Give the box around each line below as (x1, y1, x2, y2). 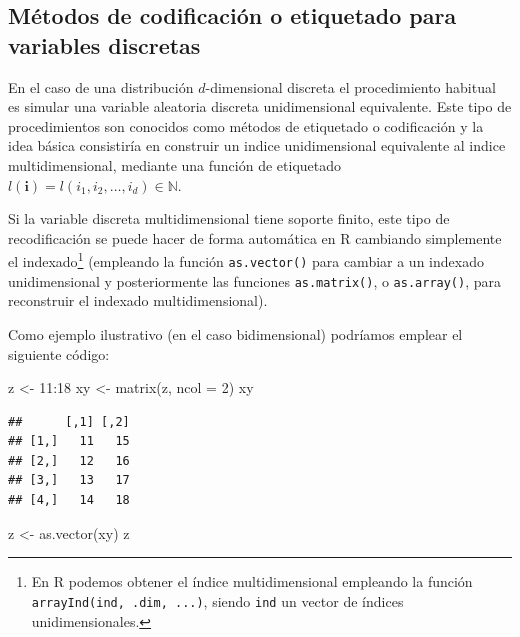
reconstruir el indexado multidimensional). (8, 290, 268, 311)
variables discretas (8, 29, 201, 60)
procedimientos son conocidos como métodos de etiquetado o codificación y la (8, 115, 484, 136)
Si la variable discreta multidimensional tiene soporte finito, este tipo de (8, 208, 450, 229)
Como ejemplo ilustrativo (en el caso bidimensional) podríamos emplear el (8, 323, 463, 344)
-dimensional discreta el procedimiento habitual (205, 76, 496, 97)
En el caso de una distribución (8, 76, 194, 97)
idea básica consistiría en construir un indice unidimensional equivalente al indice (8, 135, 506, 156)
